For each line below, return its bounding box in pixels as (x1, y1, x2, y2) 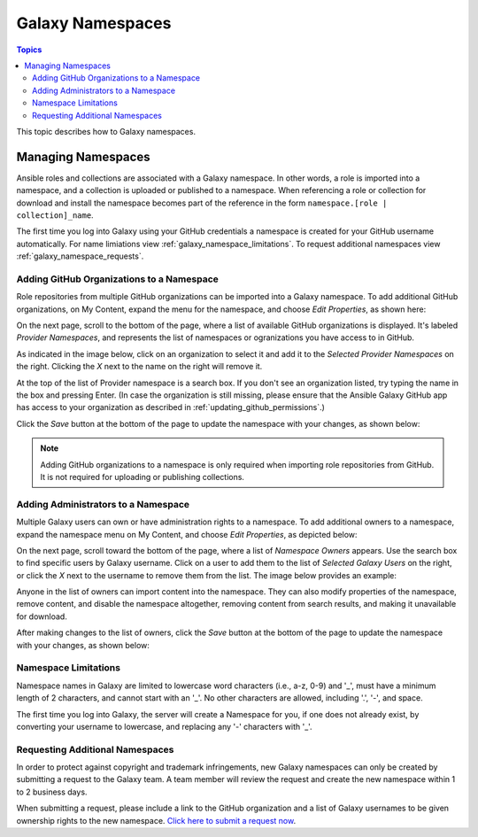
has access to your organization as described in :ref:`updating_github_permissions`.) (16, 402, 325, 413)
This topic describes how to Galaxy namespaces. (16, 126, 197, 136)
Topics (16, 44, 42, 55)
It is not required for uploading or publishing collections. (40, 471, 245, 482)
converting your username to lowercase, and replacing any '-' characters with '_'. (16, 721, 313, 732)
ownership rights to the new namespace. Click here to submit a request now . (16, 815, 297, 825)
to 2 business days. (16, 787, 88, 797)
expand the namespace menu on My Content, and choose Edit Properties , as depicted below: (16, 529, 358, 539)
